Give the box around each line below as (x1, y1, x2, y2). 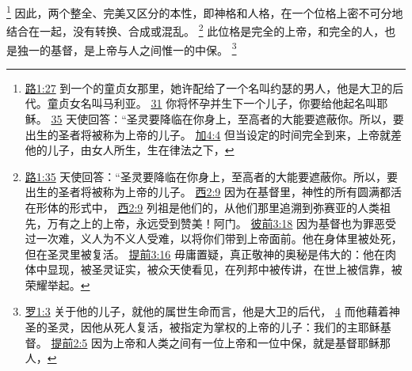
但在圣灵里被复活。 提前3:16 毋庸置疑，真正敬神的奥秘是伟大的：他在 (25, 245, 386, 262)
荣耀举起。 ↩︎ (25, 276, 90, 293)
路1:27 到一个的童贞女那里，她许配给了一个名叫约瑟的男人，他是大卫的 (25, 79, 393, 96)
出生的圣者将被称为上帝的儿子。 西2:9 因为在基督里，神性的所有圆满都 (25, 184, 391, 200)
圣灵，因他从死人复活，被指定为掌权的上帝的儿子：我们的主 (47, 319, 358, 335)
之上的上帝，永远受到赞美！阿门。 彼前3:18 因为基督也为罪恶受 (69, 214, 397, 231)
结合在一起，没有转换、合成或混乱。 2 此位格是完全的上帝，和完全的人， (6, 21, 385, 39)
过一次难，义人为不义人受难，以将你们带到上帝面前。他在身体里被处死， (25, 230, 402, 247)
